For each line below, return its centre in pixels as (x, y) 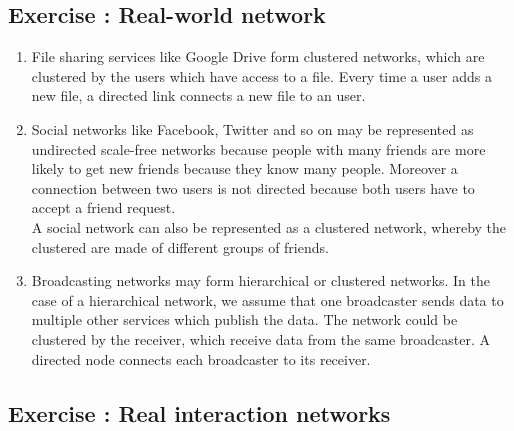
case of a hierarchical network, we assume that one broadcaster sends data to (267, 299)
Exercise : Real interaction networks (199, 412)
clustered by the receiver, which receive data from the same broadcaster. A (260, 338)
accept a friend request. (103, 207)
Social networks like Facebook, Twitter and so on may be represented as (252, 128)
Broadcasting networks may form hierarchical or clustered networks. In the (260, 280)
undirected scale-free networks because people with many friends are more (258, 148)
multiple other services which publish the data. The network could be (244, 319)
